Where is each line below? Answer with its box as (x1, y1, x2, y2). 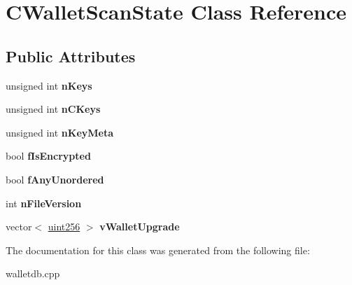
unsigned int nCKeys (6, 102, 101, 116)
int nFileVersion (6, 195, 82, 210)
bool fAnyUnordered (6, 172, 104, 186)
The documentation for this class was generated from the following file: (6, 242, 310, 257)
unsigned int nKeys (6, 78, 92, 92)
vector (6, 219, 32, 234)
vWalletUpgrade (99, 219, 180, 234)
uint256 (48, 219, 80, 234)
